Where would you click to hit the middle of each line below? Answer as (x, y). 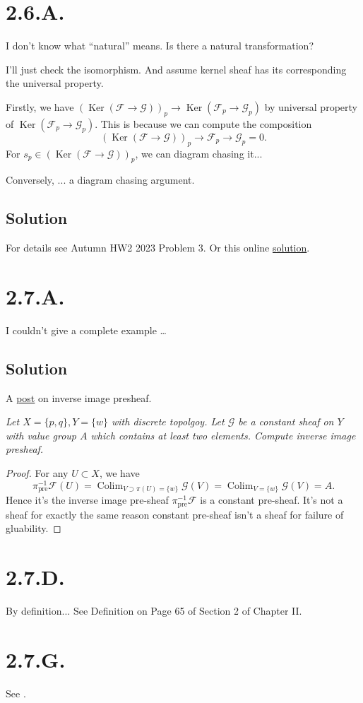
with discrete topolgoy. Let (168, 421)
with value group (41, 435)
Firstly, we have (40, 106)
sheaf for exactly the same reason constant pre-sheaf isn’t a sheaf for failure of (175, 514)
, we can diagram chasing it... (199, 153)
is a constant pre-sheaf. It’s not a (272, 500)
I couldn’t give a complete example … (86, 330)
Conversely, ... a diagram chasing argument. (100, 180)
